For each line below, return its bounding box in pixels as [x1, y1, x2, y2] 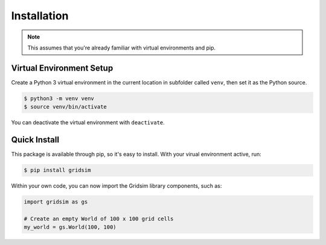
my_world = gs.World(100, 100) [24, 224, 117, 231]
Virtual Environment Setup [11, 63, 113, 73]
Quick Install [11, 135, 60, 145]
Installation [11, 9, 69, 22]
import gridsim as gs [24, 199, 88, 205]
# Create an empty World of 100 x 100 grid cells [24, 215, 174, 222]
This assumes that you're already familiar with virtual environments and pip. [27, 44, 216, 51]
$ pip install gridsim [24, 167, 91, 174]
